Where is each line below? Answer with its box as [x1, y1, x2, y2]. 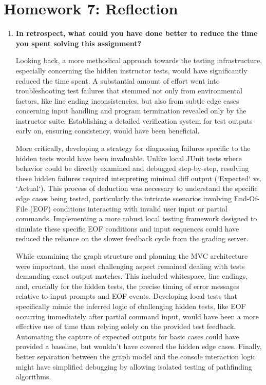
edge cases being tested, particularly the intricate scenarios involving [15, 193, 232, 204]
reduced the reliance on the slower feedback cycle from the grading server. [15, 233, 249, 244]
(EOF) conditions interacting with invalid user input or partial [30, 203, 227, 214]
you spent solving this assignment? [15, 37, 142, 48]
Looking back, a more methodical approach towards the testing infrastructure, [15, 55, 262, 66]
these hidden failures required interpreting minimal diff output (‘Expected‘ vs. [15, 172, 262, 183]
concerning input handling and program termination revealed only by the [15, 105, 246, 116]
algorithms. [15, 371, 51, 382]
